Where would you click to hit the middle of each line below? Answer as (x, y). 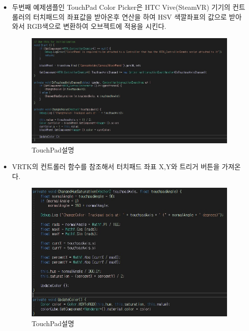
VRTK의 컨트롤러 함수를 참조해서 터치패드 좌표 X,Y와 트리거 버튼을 (116, 166)
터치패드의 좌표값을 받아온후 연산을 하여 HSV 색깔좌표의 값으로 (130, 16)
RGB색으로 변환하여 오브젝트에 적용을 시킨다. (97, 26)
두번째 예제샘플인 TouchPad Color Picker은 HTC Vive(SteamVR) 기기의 (121, 7)
